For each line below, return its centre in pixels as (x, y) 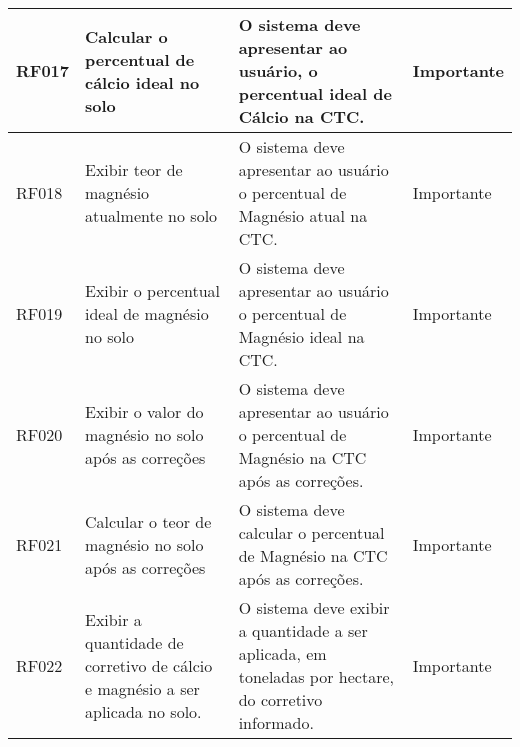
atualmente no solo (151, 215)
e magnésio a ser (142, 688)
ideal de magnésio (147, 313)
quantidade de (134, 642)
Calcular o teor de (148, 521)
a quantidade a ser (303, 630)
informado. (276, 722)
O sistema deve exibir (314, 607)
